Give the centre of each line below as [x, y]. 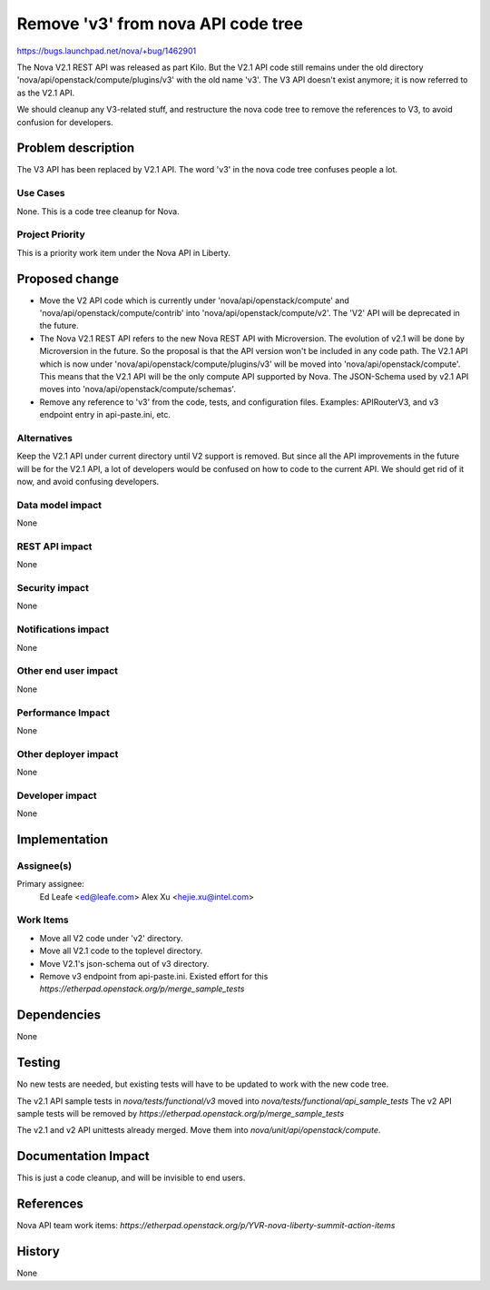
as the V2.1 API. [46, 93]
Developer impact [57, 795]
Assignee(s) [44, 865]
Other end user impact [67, 671]
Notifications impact [63, 629]
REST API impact [54, 547]
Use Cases [41, 193]
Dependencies [59, 1015]
